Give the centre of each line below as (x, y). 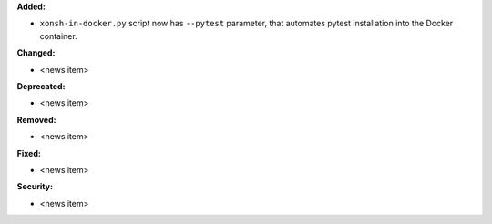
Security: (35, 187)
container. (58, 36)
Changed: (36, 53)
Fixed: (29, 153)
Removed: (36, 119)
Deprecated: (41, 86)
